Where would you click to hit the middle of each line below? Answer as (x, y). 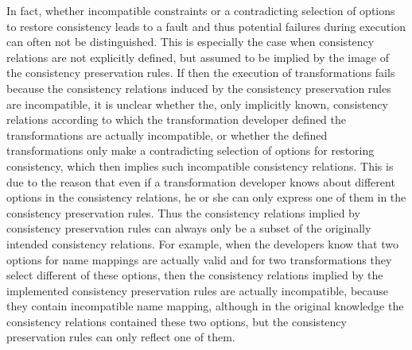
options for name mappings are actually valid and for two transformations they (199, 259)
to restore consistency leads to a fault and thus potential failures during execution (206, 26)
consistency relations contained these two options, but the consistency (177, 321)
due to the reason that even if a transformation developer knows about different (201, 181)
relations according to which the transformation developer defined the (176, 119)
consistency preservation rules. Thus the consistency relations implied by (183, 212)
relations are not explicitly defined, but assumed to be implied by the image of (198, 57)
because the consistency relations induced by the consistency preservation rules (199, 88)
